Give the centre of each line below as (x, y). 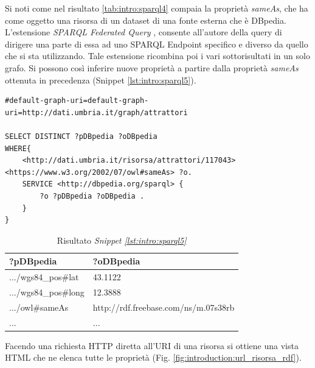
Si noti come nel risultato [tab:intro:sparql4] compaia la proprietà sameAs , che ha (157, 8)
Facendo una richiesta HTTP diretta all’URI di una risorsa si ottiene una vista (152, 345)
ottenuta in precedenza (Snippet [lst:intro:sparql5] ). (101, 80)
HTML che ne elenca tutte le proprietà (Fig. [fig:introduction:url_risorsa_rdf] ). (153, 357)
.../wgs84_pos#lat (44, 277)
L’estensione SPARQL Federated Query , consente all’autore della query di (144, 32)
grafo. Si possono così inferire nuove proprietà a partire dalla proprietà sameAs (152, 67)
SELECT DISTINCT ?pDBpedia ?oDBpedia (81, 136)
